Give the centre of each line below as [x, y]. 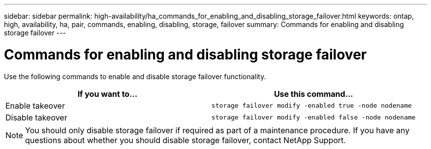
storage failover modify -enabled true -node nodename [311, 105]
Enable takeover [35, 105]
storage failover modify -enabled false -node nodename [313, 117]
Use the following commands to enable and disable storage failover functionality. [135, 76]
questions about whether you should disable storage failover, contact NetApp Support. [185, 140]
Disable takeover [36, 117]
